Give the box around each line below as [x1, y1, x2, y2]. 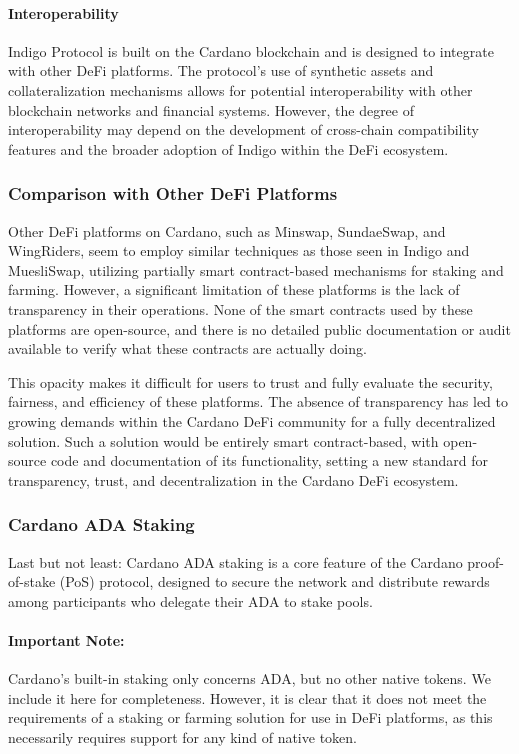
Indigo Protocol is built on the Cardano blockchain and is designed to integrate [8, 40, 494, 61]
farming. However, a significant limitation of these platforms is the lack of [8, 279, 460, 300]
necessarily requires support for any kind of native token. [8, 726, 357, 747]
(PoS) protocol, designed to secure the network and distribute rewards [59, 571, 490, 592]
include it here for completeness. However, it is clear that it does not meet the [8, 687, 487, 708]
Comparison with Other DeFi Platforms [8, 181, 338, 206]
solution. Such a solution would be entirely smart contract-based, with [8, 430, 439, 451]
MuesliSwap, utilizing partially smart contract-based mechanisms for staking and [8, 259, 504, 280]
